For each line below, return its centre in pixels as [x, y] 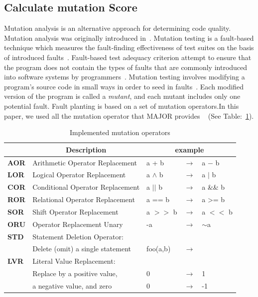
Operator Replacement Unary [78, 224]
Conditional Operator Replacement [86, 187]
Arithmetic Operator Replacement [85, 162]
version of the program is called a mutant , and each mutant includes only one [122, 96]
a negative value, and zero [72, 286]
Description [86, 149]
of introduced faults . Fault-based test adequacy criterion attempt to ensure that [128, 57]
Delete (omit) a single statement [82, 249]
